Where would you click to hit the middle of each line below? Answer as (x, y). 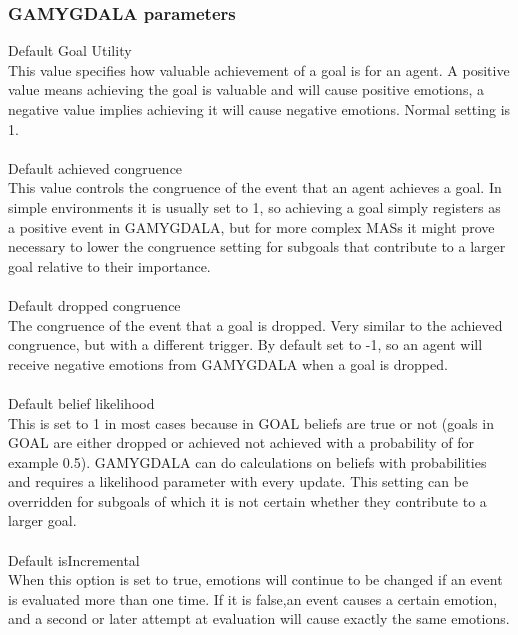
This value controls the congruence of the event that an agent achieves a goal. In (255, 187)
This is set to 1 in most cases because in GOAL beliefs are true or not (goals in (251, 422)
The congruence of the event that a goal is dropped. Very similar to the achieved (255, 324)
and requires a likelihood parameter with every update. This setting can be (238, 481)
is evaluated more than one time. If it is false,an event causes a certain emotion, (253, 598)
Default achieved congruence (95, 167)
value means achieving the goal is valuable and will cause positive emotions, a (246, 89)
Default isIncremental (74, 559)
